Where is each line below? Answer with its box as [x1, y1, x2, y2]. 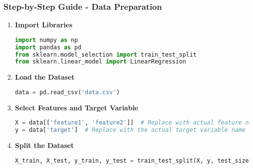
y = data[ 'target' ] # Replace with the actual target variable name [15, 126, 246, 134]
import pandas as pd [15, 43, 81, 51]
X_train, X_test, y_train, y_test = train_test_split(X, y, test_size [15, 157, 249, 164]
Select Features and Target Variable [15, 102, 138, 112]
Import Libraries [15, 20, 73, 30]
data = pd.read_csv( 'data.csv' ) [15, 88, 120, 96]
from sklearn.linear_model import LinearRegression [15, 58, 186, 65]
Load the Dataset [15, 72, 75, 82]
